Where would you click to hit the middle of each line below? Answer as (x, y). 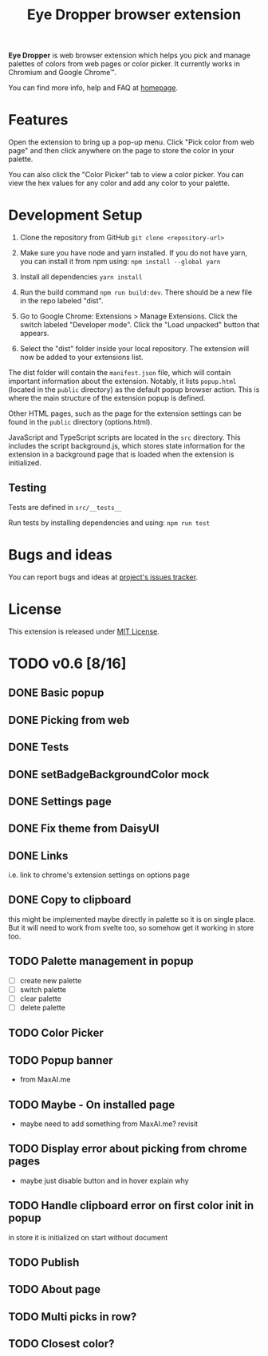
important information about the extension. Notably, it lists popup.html (122, 381)
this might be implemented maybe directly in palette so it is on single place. (132, 919)
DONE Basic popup (56, 693)
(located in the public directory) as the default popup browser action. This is (134, 389)
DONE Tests (39, 747)
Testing (28, 488)
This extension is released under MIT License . (84, 631)
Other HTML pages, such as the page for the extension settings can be (125, 413)
